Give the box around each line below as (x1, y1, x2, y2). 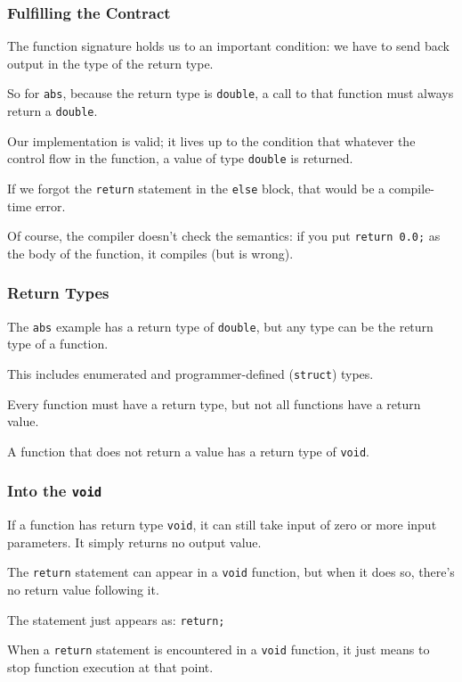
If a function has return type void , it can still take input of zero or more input (7, 515, 437, 534)
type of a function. (7, 334, 109, 353)
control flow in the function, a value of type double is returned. (7, 149, 353, 168)
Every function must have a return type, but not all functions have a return (7, 394, 421, 413)
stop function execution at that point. (7, 658, 214, 677)
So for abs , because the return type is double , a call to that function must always (7, 84, 454, 103)
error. (35, 196, 66, 215)
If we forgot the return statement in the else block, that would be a (7, 178, 385, 197)
